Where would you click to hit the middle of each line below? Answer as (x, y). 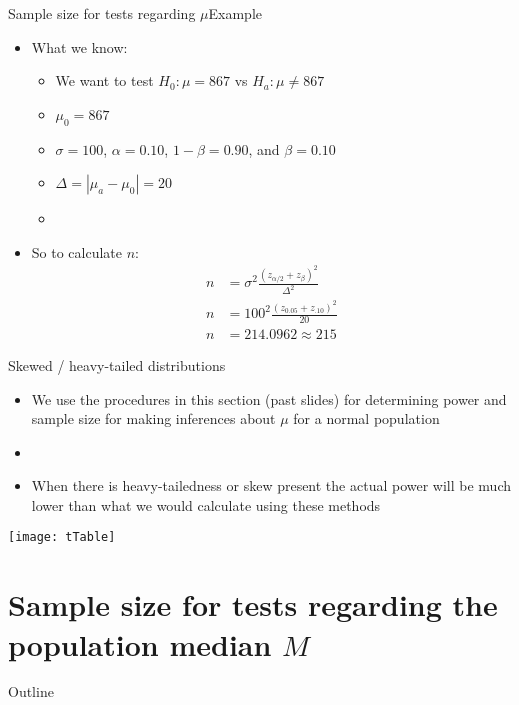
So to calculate (77, 251)
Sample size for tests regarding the (253, 604)
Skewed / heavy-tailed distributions (117, 364)
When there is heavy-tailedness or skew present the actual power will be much (271, 485)
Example (235, 13)
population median (140, 643)
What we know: (79, 46)
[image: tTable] (62, 537)
